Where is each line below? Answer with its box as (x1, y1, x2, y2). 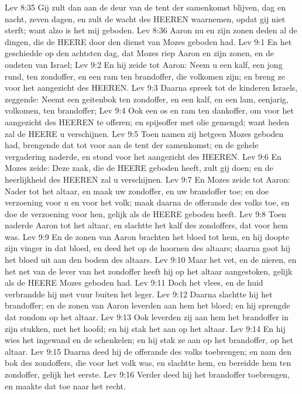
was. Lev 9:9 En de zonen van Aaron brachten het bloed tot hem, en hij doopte (5, 230, 290, 242)
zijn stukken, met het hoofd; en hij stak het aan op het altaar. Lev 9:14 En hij (5, 322, 286, 334)
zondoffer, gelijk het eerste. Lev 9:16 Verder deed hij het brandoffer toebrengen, (5, 368, 290, 380)
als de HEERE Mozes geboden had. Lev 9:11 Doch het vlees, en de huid (5, 276, 263, 289)
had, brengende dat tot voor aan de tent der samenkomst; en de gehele (5, 139, 259, 151)
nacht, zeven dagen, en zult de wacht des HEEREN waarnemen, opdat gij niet (5, 12, 286, 25)
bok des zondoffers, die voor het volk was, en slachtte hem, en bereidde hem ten (5, 357, 291, 369)
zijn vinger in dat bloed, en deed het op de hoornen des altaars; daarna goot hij (5, 242, 291, 254)
